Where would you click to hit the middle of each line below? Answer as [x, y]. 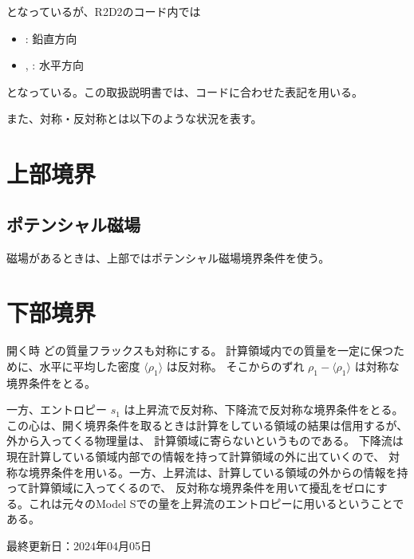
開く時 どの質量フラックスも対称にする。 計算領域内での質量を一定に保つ [200, 350]
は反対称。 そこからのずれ [235, 366]
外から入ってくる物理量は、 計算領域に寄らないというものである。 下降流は [205, 441]
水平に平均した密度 [90, 366]
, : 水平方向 [54, 65]
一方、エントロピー [57, 409]
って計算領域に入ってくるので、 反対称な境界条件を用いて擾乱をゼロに [191, 488]
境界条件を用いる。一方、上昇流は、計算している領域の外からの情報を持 [218, 472]
